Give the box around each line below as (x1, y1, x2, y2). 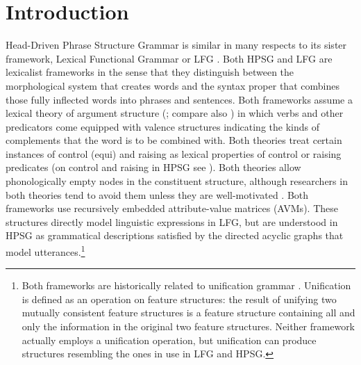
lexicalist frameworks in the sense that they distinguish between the (6, 65, 294, 79)
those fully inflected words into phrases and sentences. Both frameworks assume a (6, 92, 353, 106)
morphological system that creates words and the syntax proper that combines (6, 78, 339, 92)
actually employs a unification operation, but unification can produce (22, 332, 317, 347)
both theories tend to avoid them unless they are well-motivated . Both (6, 187, 309, 202)
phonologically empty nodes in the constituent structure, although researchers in (6, 174, 348, 188)
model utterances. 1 (6, 243, 85, 259)
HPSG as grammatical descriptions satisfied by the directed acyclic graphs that (6, 228, 344, 243)
